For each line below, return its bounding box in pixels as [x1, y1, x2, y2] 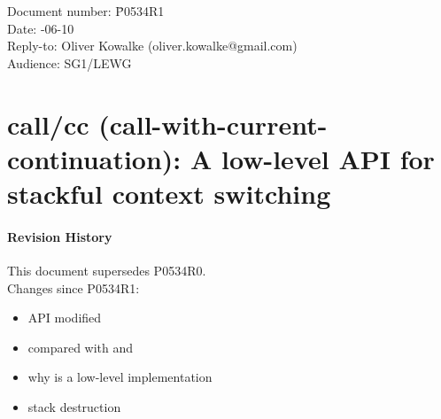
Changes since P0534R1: [7, 278, 140, 297]
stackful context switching [7, 175, 331, 211]
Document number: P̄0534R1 [7, 2, 165, 19]
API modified [27, 308, 102, 327]
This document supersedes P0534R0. [7, 260, 206, 279]
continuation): [7, 140, 182, 176]
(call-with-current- [98, 105, 328, 142]
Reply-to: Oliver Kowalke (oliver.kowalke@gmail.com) [7, 36, 298, 55]
